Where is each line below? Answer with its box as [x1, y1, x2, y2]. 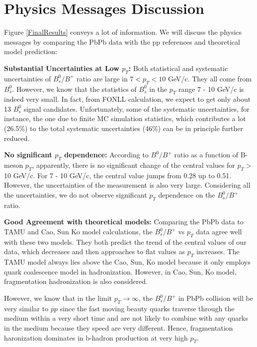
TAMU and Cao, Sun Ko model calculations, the [4, 226, 153, 237]
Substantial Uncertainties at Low [4, 63, 119, 73]
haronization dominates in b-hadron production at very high [4, 332, 188, 343]
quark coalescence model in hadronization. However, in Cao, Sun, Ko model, [4, 266, 237, 277]
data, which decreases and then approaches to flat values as [4, 246, 185, 257]
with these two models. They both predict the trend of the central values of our [4, 236, 247, 247]
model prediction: [4, 46, 58, 57]
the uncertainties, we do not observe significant [4, 190, 147, 200]
